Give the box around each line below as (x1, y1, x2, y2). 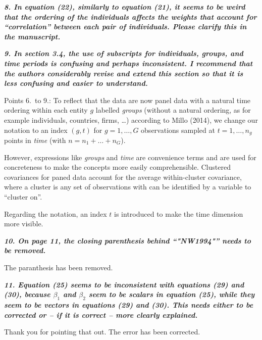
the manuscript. (4, 31, 61, 41)
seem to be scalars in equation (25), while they (88, 289, 255, 300)
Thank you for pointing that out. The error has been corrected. (4, 326, 200, 337)
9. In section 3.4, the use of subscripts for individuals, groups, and (4, 48, 243, 59)
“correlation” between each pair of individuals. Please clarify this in (4, 21, 247, 32)
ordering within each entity (4, 105, 88, 115)
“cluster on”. (4, 191, 42, 202)
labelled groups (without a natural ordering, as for (95, 105, 251, 115)
